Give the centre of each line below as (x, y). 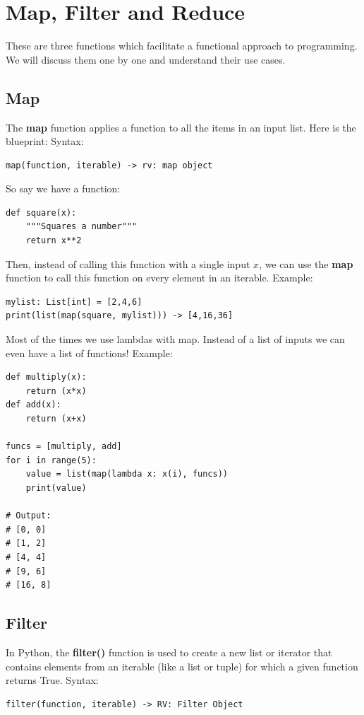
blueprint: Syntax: (45, 141)
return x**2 (54, 241)
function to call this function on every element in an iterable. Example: (159, 278)
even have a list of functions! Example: (89, 353)
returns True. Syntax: (52, 680)
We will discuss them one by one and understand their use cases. (146, 59)
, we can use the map (306, 263)
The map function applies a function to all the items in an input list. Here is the (181, 127)
